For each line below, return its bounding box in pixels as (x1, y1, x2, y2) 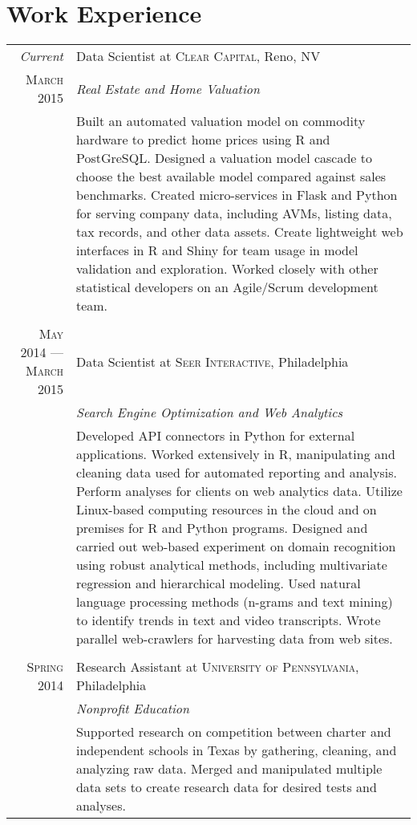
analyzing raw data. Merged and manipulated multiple (75, 759, 383, 778)
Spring (26, 657, 63, 677)
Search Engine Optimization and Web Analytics (75, 403, 343, 422)
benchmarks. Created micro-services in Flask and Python (75, 185, 398, 205)
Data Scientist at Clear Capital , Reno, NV (75, 47, 321, 66)
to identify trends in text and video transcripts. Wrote (75, 611, 381, 630)
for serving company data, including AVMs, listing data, (75, 204, 392, 223)
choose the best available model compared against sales (75, 167, 387, 186)
